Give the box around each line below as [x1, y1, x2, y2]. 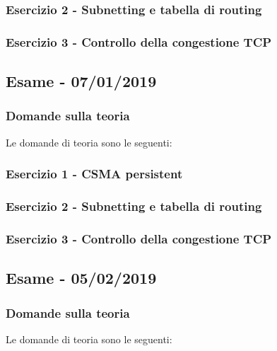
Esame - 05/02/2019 [6, 267, 157, 289]
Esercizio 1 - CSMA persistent [6, 165, 183, 183]
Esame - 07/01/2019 [6, 70, 157, 92]
